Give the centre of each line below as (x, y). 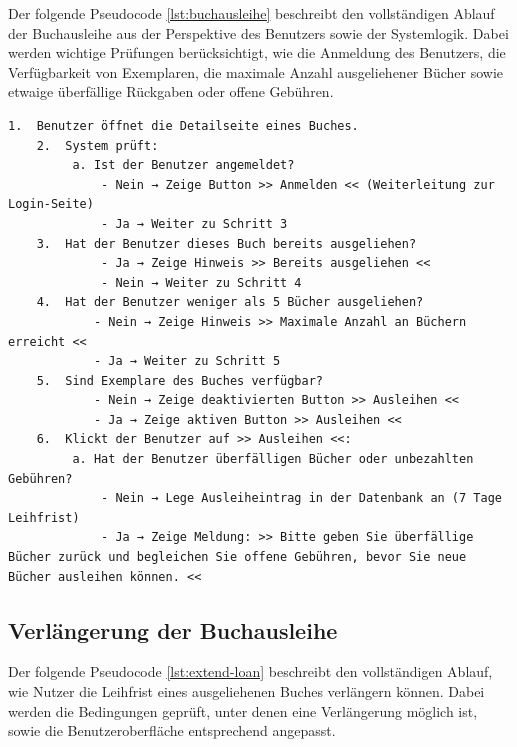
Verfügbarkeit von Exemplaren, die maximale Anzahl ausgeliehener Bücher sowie (256, 71)
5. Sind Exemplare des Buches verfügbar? (179, 380)
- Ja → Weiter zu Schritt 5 (187, 361)
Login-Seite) (51, 204)
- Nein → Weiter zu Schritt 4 (201, 282)
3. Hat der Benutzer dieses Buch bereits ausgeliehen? (226, 243)
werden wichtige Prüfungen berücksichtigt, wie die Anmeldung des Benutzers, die (257, 52)
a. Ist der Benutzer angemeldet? (183, 165)
